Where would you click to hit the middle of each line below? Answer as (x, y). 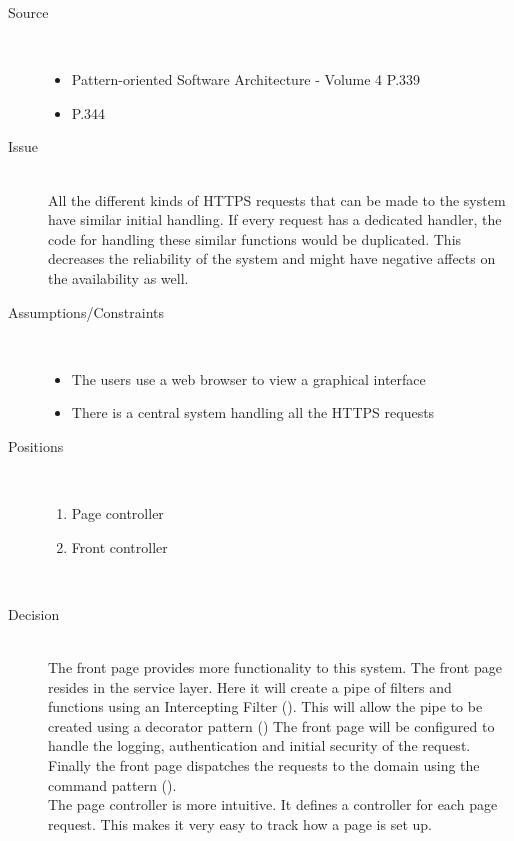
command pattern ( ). (112, 784)
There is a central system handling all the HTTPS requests (253, 412)
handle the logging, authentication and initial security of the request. (259, 745)
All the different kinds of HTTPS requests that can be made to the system (277, 199)
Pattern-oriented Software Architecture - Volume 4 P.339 (246, 79)
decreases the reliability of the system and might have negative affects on (272, 258)
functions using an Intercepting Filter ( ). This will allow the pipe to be (265, 706)
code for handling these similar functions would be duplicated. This (255, 238)
